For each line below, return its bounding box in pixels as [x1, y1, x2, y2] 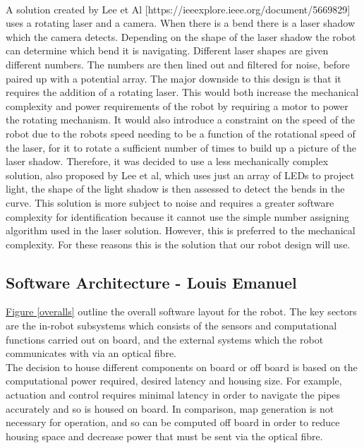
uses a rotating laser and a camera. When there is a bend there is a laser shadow [6, 16, 355, 30]
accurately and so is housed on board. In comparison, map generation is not [6, 401, 334, 416]
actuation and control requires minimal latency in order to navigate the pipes [6, 387, 341, 402]
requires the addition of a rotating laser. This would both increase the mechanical [6, 85, 359, 99]
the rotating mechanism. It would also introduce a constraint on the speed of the [6, 112, 356, 127]
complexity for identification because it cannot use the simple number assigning [6, 209, 349, 224]
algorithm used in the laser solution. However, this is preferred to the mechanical [6, 223, 356, 238]
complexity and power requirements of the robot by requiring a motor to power [6, 98, 348, 113]
